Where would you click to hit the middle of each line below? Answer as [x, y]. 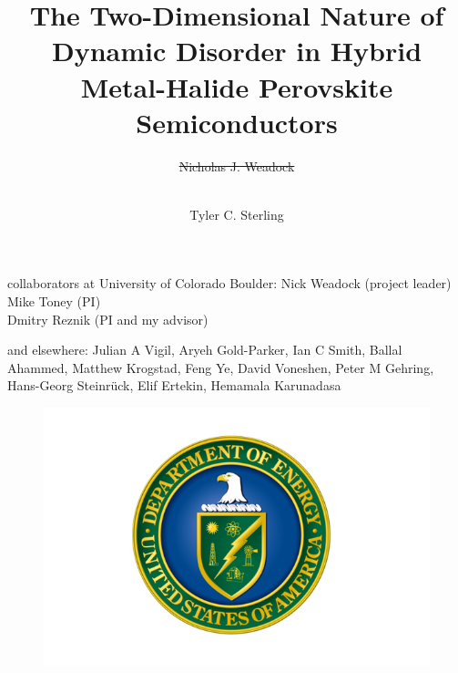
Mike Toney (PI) [54, 301]
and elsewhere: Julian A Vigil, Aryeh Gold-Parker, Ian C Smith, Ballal [205, 350]
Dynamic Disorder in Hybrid [237, 51]
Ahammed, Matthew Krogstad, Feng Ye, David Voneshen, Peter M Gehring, [221, 367]
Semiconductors [237, 122]
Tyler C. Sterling [237, 214]
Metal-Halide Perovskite [237, 86]
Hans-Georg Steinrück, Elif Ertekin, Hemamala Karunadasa [174, 385]
